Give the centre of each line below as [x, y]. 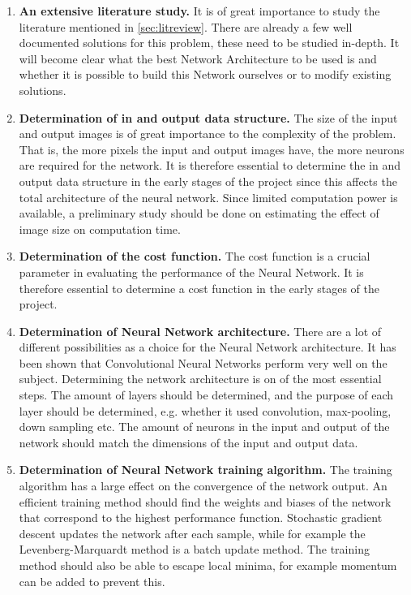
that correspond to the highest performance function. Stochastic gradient [201, 517]
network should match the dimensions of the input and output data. [188, 442]
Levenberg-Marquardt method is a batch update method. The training [194, 549]
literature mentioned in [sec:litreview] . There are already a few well [186, 26]
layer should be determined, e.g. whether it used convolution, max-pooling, [205, 410]
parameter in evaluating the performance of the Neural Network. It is [191, 272]
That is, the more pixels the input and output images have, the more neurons [212, 149]
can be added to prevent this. [92, 581]
